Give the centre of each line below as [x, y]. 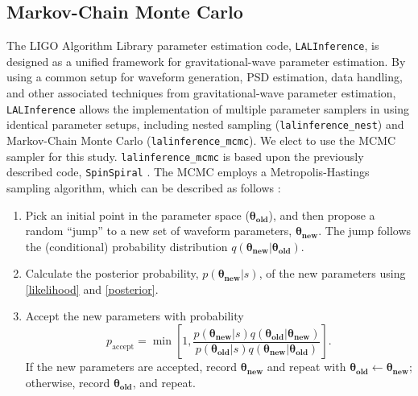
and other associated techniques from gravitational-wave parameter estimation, [201, 93]
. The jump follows [365, 231]
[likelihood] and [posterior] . [92, 289]
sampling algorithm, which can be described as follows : [144, 187]
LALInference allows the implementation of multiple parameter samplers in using [208, 108]
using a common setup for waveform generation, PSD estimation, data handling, [205, 77]
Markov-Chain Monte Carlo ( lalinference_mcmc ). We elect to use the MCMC [201, 140]
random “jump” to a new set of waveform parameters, [159, 231]
